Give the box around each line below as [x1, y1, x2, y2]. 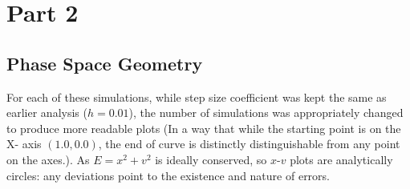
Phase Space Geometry [6, 50, 203, 75]
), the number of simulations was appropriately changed [128, 104, 404, 121]
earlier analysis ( [6, 104, 87, 121]
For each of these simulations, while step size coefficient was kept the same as [6, 88, 387, 105]
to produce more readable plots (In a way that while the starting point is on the [6, 119, 401, 136]
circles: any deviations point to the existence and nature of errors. [6, 167, 331, 183]
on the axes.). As [6, 151, 90, 167]
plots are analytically [290, 151, 393, 167]
